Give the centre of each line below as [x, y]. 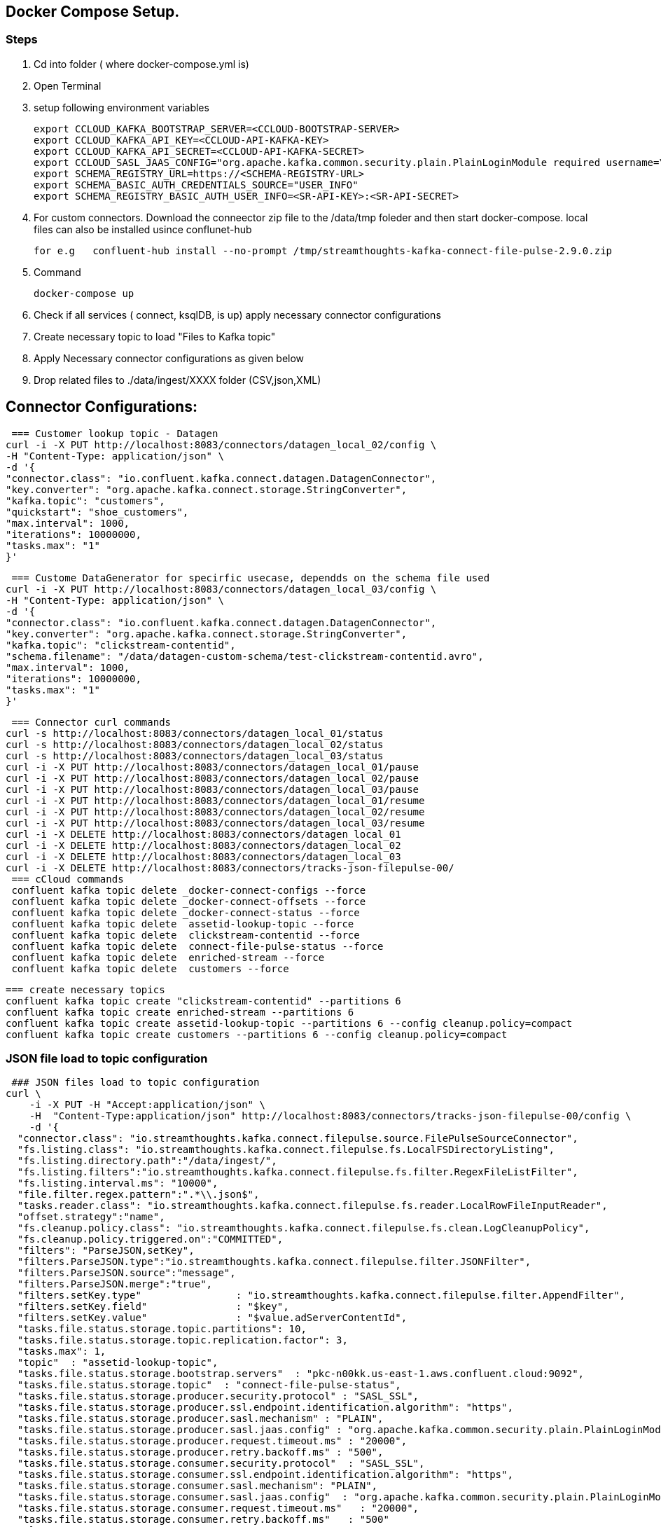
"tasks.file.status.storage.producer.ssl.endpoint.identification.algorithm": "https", [265, 1408]
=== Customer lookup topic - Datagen [115, 433]
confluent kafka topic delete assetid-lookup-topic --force [183, 924]
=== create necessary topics [85, 989]
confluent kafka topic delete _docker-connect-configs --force [189, 890]
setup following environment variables [121, 107]
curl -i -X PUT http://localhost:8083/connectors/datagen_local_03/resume [215, 823]
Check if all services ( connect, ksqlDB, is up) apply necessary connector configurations [237, 315]
